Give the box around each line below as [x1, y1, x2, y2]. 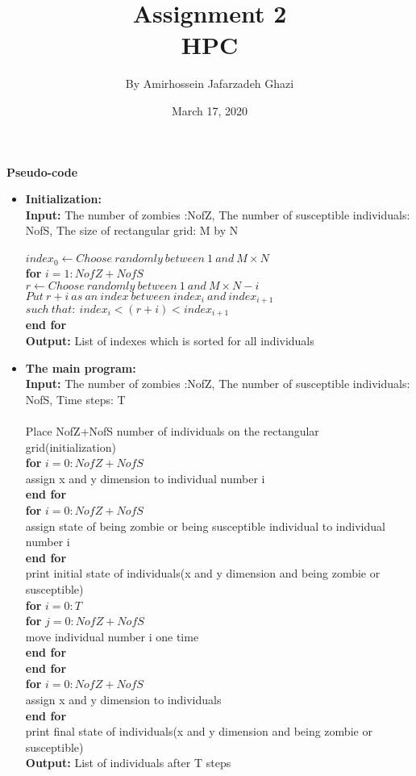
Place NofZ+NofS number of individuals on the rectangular [25, 422, 319, 439]
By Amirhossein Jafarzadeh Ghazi [125, 75, 294, 92]
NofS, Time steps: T [25, 390, 126, 407]
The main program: [25, 359, 136, 376]
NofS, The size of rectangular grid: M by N [25, 222, 239, 239]
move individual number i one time [25, 628, 199, 645]
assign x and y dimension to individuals [25, 691, 222, 708]
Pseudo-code [6, 163, 78, 180]
